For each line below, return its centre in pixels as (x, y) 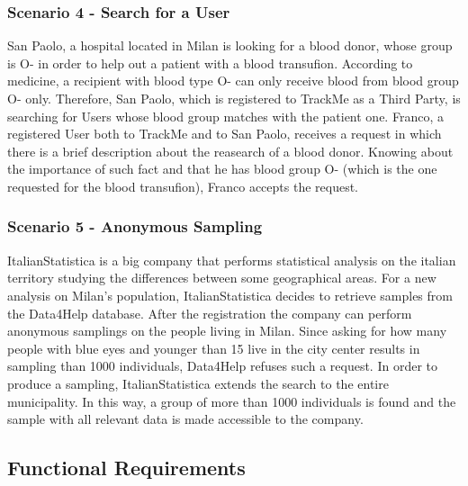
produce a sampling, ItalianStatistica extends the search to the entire (198, 383)
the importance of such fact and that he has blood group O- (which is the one (222, 169)
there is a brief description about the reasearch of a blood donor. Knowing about (230, 151)
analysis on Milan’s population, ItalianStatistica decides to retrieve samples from (230, 295)
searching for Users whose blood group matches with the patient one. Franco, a (225, 116)
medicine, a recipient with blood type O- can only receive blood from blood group (233, 81)
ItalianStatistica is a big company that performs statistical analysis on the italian (232, 260)
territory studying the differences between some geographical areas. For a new (222, 278)
